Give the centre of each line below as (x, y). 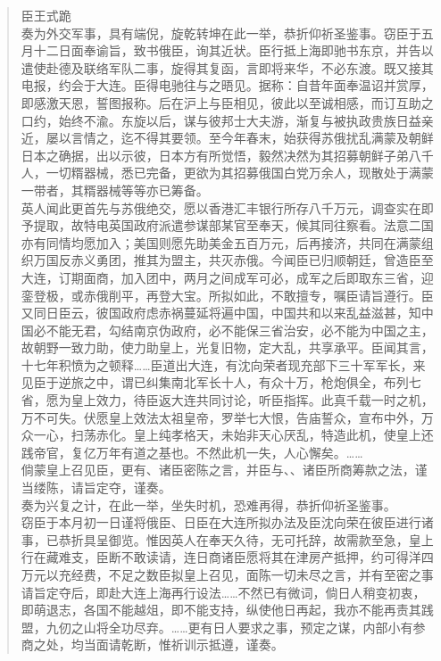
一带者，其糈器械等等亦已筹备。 (115, 190)
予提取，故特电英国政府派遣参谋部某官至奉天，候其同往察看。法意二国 (227, 225)
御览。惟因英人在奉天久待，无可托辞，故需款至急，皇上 (271, 539)
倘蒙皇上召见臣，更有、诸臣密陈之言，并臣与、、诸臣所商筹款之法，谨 (224, 470)
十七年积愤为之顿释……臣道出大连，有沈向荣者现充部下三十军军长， (217, 364)
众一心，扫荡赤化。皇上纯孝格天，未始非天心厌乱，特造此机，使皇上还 (227, 435)
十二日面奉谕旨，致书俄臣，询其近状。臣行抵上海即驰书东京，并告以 (233, 50)
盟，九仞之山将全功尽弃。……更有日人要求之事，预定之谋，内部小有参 (223, 627)
